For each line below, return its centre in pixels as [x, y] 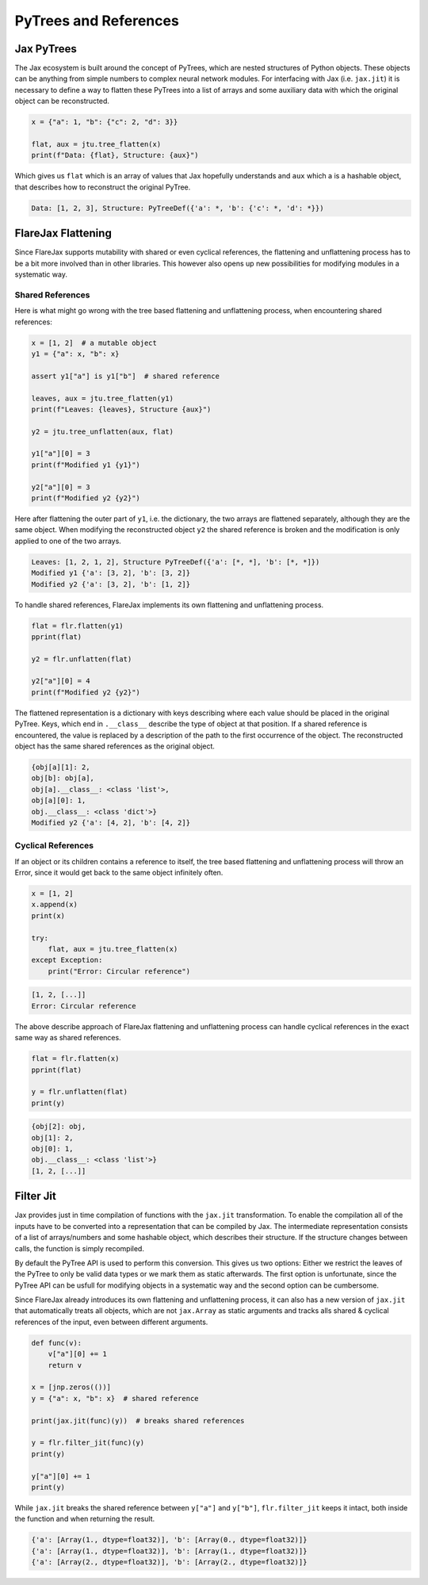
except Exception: [67, 960]
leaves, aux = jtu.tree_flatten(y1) [103, 398]
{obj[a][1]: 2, [61, 767]
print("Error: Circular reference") [119, 971]
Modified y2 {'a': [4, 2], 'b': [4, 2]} [111, 822]
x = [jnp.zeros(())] [71, 1387]
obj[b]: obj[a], [63, 778]
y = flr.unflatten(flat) [80, 1092]
